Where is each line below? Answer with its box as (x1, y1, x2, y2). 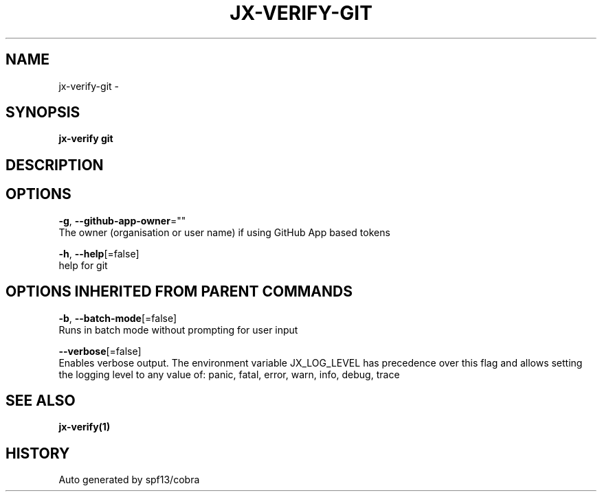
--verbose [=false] (58, 345, 142, 357)
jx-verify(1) (58, 421, 111, 433)
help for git (58, 259, 108, 271)
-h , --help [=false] (58, 247, 140, 259)
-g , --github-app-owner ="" (58, 214, 186, 227)
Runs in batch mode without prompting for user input (58, 323, 298, 336)
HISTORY (5, 444, 70, 462)
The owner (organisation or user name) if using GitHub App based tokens (58, 226, 390, 238)
